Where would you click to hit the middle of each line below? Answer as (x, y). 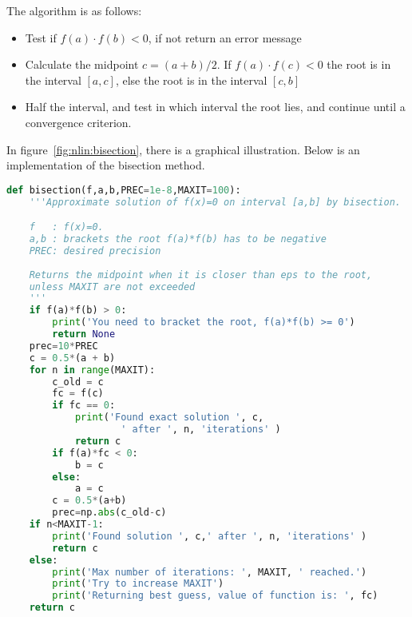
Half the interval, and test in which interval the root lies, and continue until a (215, 107)
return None (84, 334)
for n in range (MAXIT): (92, 370)
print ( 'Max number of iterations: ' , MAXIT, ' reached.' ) (210, 572)
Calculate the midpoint (82, 64)
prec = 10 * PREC (63, 346)
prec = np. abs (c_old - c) (109, 513)
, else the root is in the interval (191, 80)
